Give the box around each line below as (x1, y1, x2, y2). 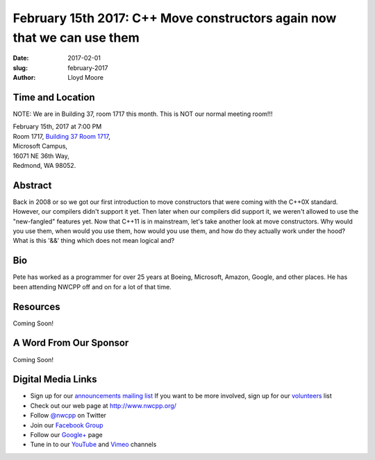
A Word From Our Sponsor (12, 337, 129, 349)
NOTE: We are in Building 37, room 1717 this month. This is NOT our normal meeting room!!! (12, 110, 273, 118)
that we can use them (12, 30, 140, 45)
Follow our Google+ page (30, 431, 103, 439)
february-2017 (67, 63, 108, 72)
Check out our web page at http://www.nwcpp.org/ (30, 401, 177, 409)
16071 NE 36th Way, (12, 151, 69, 160)
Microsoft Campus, (12, 142, 68, 151)
